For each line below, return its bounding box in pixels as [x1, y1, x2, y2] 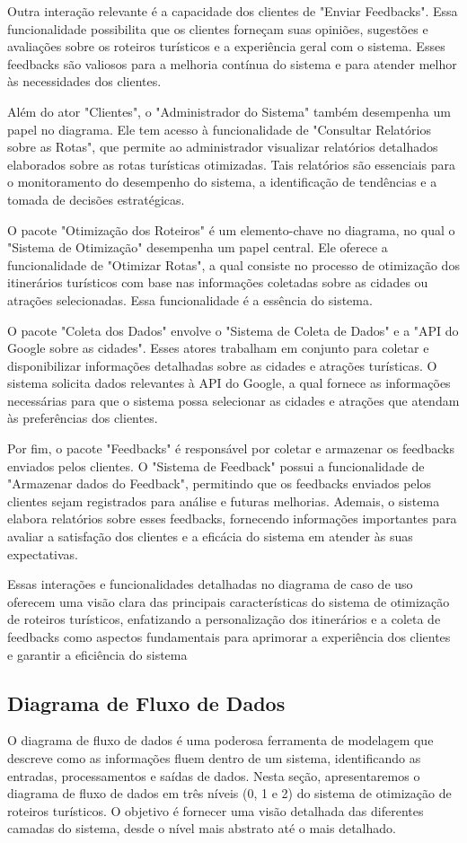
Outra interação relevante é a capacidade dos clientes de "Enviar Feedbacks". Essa [7, 2, 458, 20]
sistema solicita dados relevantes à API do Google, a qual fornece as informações [7, 373, 451, 392]
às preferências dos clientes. [7, 408, 158, 427]
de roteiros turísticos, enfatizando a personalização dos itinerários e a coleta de [7, 610, 441, 628]
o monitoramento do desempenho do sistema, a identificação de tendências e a [7, 172, 437, 191]
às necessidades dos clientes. [7, 72, 162, 91]
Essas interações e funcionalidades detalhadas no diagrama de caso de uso [7, 575, 413, 593]
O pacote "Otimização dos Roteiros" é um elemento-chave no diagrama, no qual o [7, 220, 455, 239]
